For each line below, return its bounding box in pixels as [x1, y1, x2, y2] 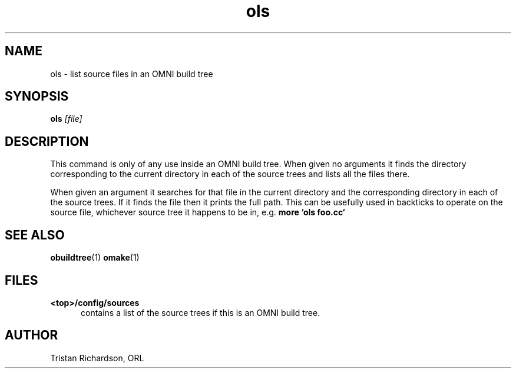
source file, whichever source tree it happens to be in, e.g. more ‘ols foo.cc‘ [50, 207, 345, 218]
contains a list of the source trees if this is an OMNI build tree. [81, 307, 320, 318]
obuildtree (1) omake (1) [50, 252, 140, 263]
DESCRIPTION [5, 134, 89, 149]
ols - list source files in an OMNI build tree [50, 68, 213, 79]
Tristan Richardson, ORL [50, 352, 144, 363]
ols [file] [50, 114, 82, 124]
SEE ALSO [5, 227, 65, 242]
